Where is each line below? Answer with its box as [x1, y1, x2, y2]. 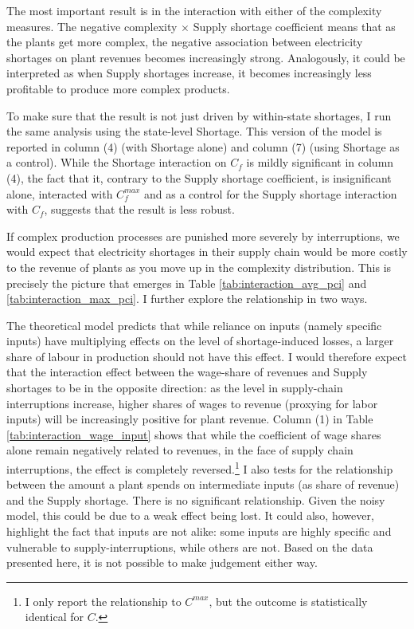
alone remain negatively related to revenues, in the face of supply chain [6, 442, 353, 458]
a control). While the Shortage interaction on [6, 154, 227, 171]
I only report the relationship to [25, 592, 182, 609]
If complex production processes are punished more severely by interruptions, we [6, 227, 400, 244]
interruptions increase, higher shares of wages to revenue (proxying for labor [6, 395, 378, 411]
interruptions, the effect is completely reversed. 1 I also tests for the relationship [6, 458, 393, 477]
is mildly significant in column [246, 154, 394, 171]
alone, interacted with [6, 185, 113, 202]
